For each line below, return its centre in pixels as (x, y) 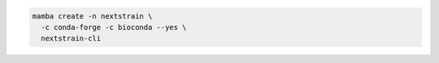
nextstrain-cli (71, 39)
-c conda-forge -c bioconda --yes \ (114, 27)
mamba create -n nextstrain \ (92, 16)
